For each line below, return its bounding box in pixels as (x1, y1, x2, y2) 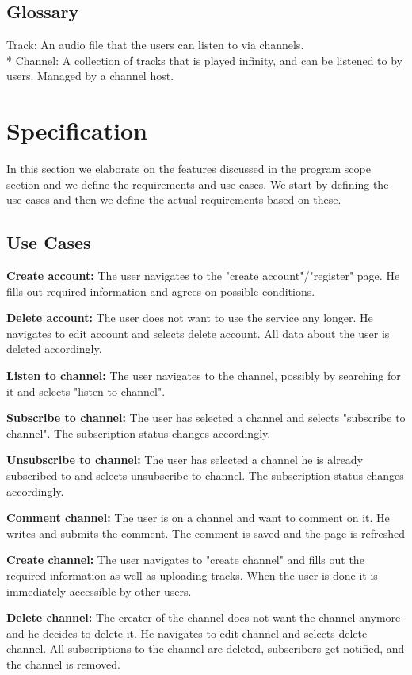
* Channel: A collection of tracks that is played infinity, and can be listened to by (6, 52, 403, 68)
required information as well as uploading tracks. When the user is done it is (6, 567, 378, 583)
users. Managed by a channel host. (6, 67, 174, 84)
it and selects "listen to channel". (6, 382, 166, 399)
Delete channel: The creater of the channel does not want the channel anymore (6, 609, 401, 626)
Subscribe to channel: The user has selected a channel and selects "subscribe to (6, 409, 406, 426)
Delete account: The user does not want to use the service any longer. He (6, 309, 373, 326)
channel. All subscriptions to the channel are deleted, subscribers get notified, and (6, 640, 405, 657)
